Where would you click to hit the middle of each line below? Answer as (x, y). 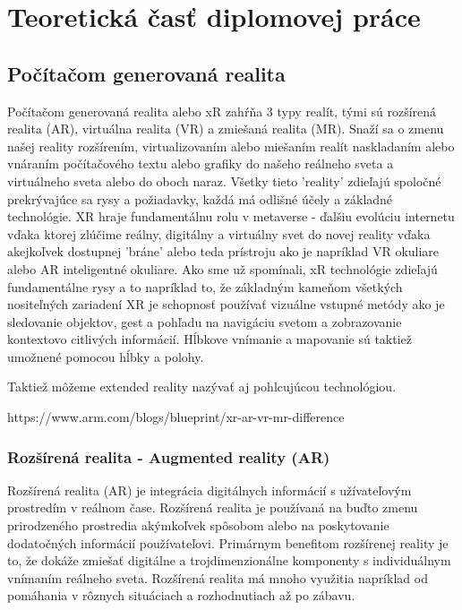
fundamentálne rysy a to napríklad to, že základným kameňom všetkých (205, 286)
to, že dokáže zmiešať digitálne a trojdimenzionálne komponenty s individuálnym (229, 560)
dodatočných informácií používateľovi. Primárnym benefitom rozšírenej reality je (228, 542)
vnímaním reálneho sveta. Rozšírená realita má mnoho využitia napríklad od (218, 577)
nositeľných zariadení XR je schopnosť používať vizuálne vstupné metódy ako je (226, 304)
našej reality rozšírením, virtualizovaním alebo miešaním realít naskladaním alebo (231, 146)
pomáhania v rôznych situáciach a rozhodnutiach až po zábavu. (181, 595)
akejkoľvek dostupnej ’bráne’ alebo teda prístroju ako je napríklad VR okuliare (223, 251)
